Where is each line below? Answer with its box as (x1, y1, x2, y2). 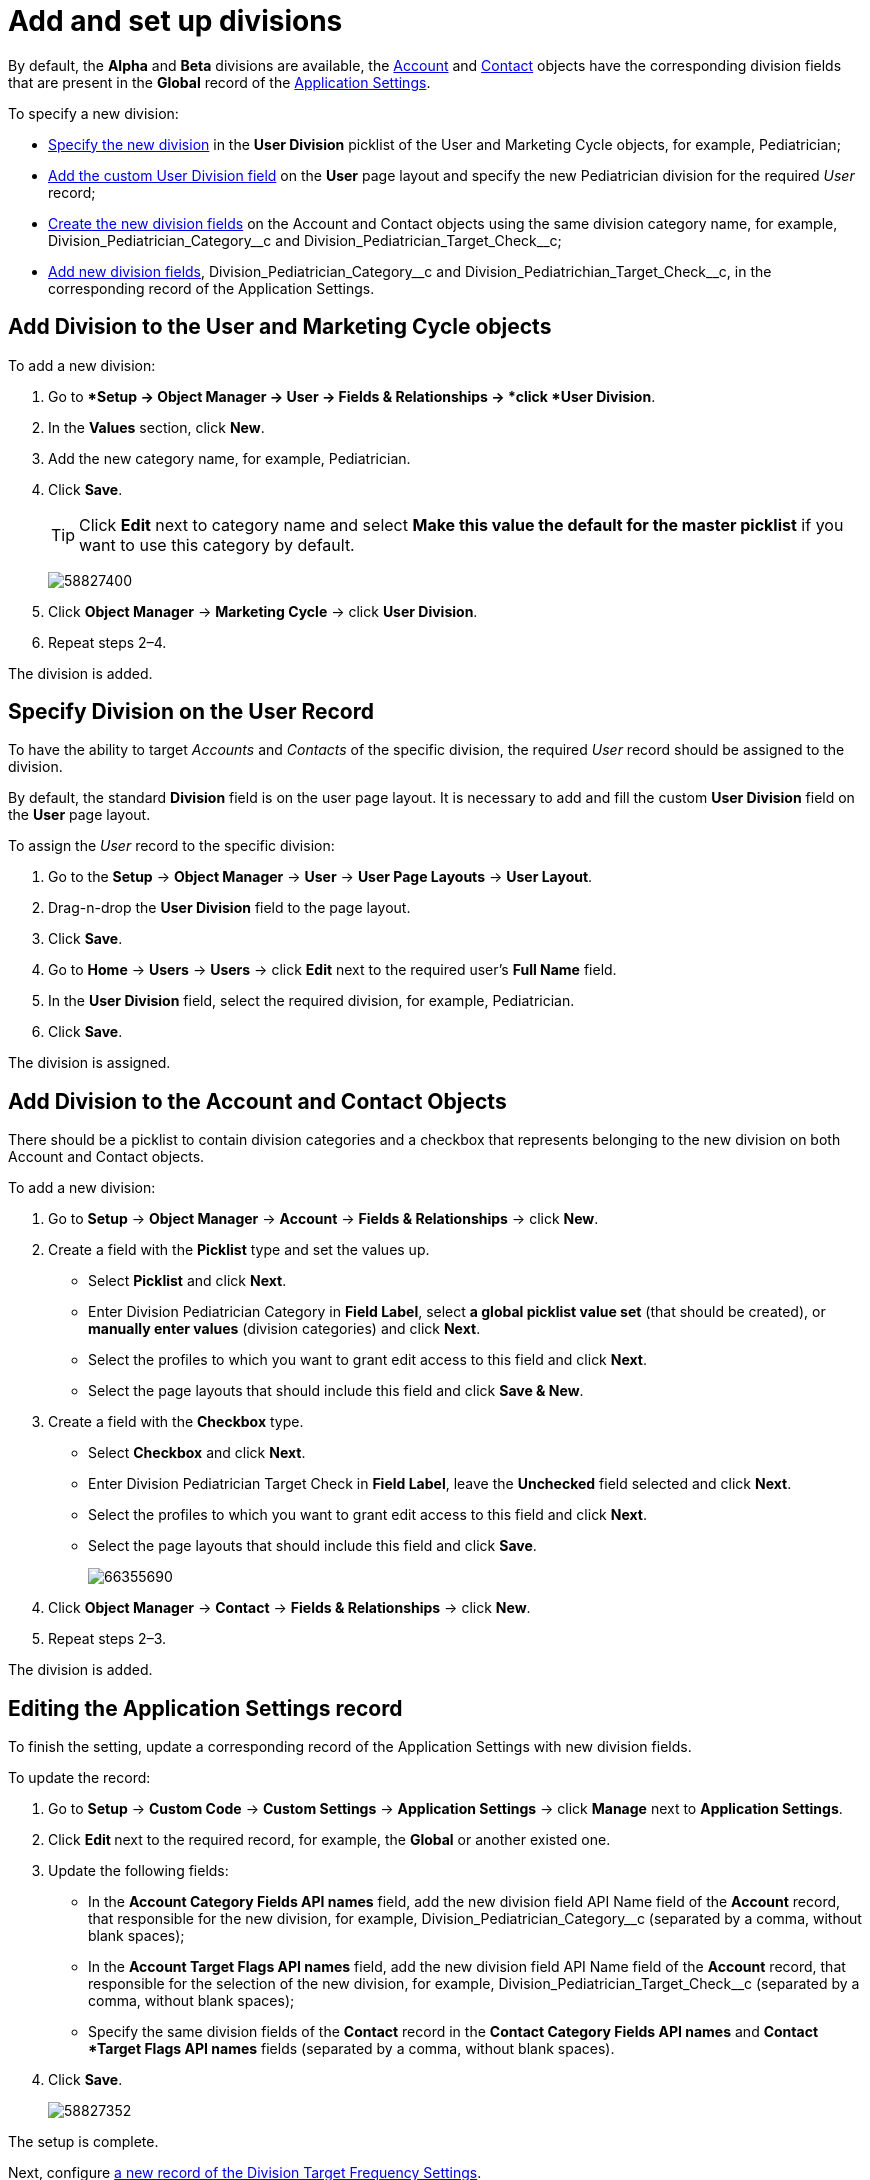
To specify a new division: (8, 104, 179, 122)
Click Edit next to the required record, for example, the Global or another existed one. (48, 1831, 611, 1849)
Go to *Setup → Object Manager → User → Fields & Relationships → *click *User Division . (48, 387, 656, 405)
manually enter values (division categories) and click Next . (88, 1320, 481, 1338)
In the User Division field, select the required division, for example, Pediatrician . (48, 992, 575, 1010)
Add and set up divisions (8, 4, 343, 38)
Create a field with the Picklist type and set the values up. (48, 1241, 430, 1259)
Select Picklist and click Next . (88, 1272, 287, 1290)
